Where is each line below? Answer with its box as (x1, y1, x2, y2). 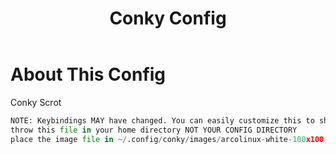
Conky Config (109, 7, 227, 30)
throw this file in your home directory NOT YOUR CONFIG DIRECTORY (10, 125, 298, 135)
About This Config (10, 63, 167, 86)
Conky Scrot (10, 96, 62, 108)
